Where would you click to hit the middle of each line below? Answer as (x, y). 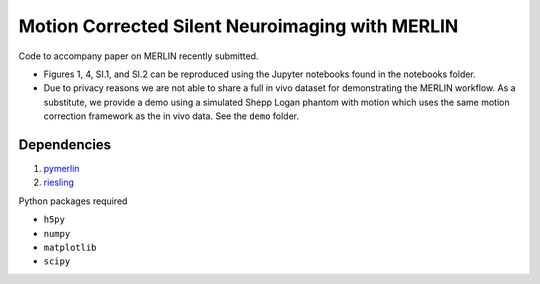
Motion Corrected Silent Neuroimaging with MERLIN (238, 26)
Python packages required (73, 201)
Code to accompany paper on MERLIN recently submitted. (138, 56)
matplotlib (70, 247)
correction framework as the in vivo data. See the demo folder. (171, 116)
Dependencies (65, 144)
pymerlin (61, 169)
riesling (58, 182)
